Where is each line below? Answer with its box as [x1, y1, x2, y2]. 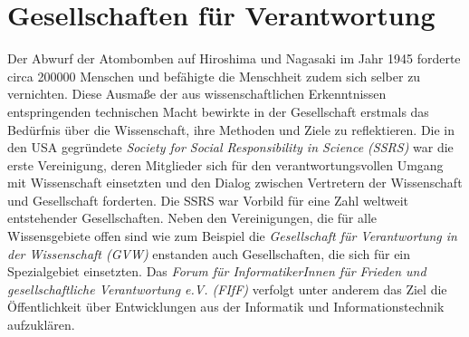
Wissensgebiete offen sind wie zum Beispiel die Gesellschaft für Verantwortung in [7, 226, 457, 246]
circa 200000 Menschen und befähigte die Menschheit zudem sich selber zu [7, 66, 421, 85]
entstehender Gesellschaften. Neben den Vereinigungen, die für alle [7, 208, 378, 227]
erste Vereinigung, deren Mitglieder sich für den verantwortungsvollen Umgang [7, 155, 444, 174]
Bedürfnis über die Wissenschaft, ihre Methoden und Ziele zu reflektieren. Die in [7, 120, 455, 139]
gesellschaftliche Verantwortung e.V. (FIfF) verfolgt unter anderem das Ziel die [7, 279, 447, 298]
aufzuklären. [7, 315, 75, 334]
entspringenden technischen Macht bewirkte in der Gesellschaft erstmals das [7, 101, 429, 120]
